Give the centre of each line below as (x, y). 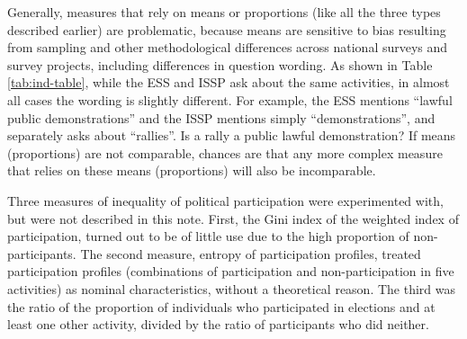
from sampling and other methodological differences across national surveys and (228, 47)
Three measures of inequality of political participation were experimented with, (225, 200)
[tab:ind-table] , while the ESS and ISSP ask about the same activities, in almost (229, 82)
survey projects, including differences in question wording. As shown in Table (220, 64)
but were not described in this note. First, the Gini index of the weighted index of (233, 218)
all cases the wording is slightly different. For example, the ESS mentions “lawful (230, 99)
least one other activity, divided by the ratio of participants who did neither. (218, 324)
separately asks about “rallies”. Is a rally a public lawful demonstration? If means (232, 135)
